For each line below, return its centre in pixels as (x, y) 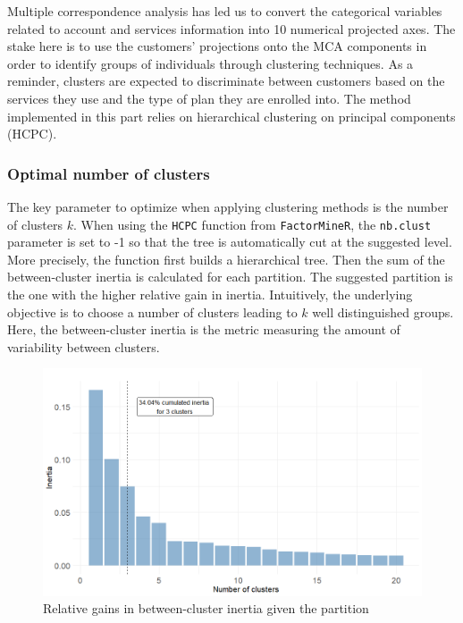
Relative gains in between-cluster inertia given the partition (206, 608)
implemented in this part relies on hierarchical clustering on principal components (231, 116)
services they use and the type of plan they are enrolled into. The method (209, 98)
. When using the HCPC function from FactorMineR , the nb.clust (252, 224)
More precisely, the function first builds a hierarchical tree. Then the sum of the (226, 259)
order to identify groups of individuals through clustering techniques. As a (210, 63)
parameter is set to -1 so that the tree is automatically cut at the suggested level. (230, 242)
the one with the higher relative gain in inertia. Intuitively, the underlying (210, 294)
